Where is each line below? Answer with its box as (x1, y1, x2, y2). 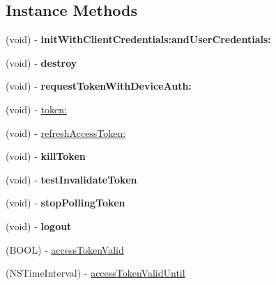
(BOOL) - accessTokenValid (6, 242, 124, 256)
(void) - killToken (6, 149, 86, 163)
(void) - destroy (6, 55, 77, 70)
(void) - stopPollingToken (6, 195, 125, 210)
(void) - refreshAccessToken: (6, 125, 126, 140)
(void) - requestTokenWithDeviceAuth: (6, 79, 192, 93)
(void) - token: (6, 101, 67, 116)
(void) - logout (6, 218, 72, 233)
